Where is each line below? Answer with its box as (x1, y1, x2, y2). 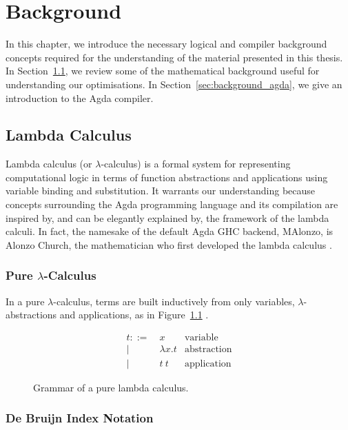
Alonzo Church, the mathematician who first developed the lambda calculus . (6, 237, 332, 252)
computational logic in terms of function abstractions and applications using (6, 170, 328, 184)
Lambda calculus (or (6, 156, 92, 171)
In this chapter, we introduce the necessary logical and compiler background (6, 37, 327, 51)
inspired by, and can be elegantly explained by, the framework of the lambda (6, 210, 329, 225)
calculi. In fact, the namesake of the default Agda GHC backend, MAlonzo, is (6, 224, 334, 238)
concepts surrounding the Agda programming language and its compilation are (6, 197, 338, 212)
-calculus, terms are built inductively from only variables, (53, 294, 295, 308)
